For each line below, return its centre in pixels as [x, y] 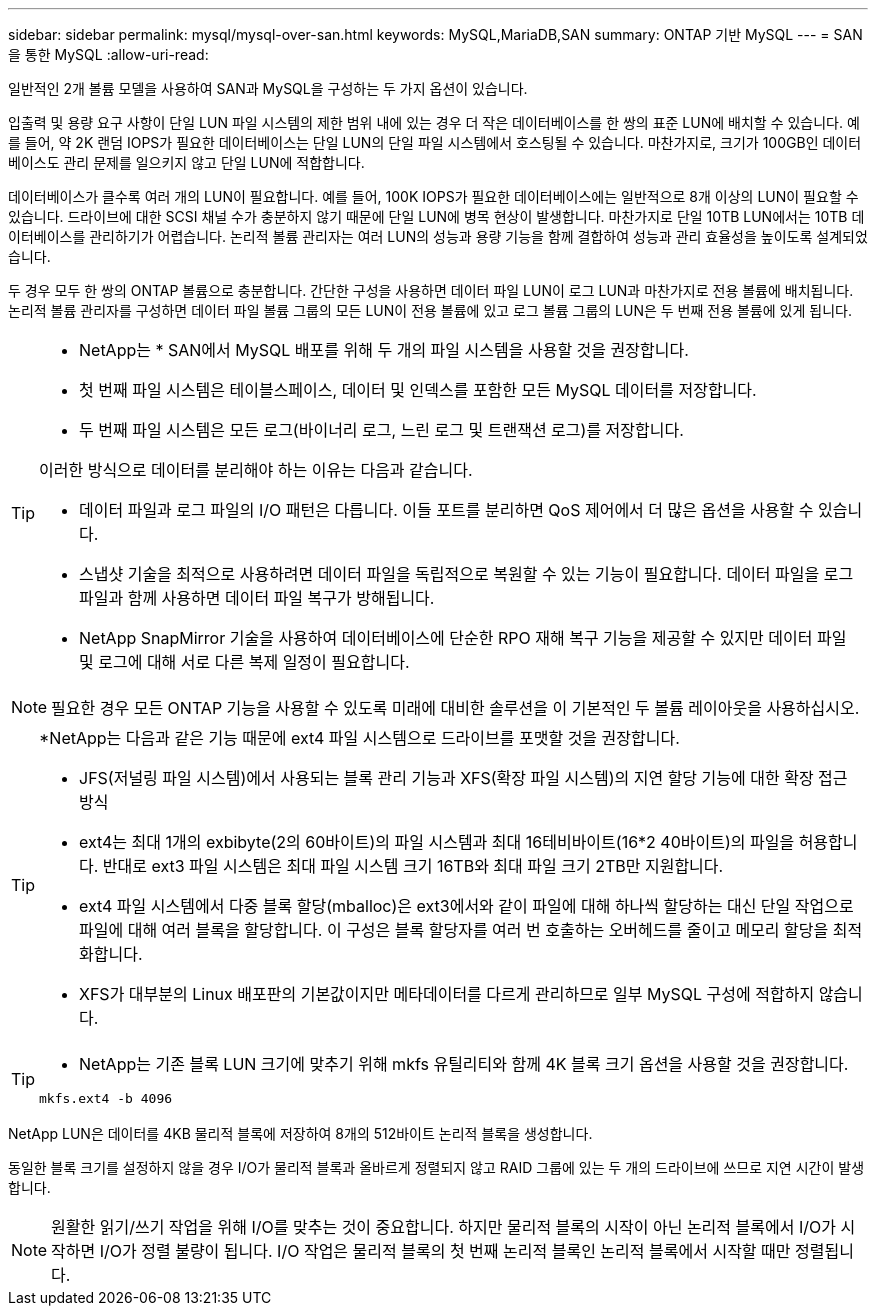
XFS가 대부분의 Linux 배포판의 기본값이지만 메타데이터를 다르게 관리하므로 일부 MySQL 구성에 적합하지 [447, 994]
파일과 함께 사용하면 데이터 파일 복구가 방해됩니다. [257, 598]
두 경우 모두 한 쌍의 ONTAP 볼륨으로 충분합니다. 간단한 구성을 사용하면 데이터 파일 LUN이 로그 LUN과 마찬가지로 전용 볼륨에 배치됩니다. [431, 290]
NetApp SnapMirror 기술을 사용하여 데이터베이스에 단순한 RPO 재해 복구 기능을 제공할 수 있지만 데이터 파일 [463, 638]
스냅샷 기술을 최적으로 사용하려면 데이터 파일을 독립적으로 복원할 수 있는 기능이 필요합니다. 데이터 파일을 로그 [466, 574]
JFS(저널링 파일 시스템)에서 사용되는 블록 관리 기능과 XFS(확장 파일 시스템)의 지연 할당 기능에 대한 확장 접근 [463, 778]
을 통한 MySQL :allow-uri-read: [108, 54]
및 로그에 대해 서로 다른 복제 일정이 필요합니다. [244, 662]
